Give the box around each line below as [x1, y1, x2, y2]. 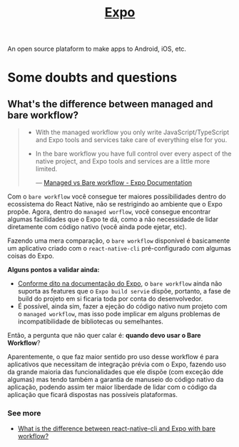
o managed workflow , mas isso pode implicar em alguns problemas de [17, 310, 220, 318]
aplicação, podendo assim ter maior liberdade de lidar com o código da [7, 383, 217, 391]
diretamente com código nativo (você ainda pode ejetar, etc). [7, 223, 187, 231]
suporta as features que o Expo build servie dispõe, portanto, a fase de [17, 287, 231, 296]
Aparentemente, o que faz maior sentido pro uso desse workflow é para [7, 353, 219, 361]
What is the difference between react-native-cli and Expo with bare [17, 424, 216, 433]
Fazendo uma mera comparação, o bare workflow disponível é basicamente [7, 236, 230, 245]
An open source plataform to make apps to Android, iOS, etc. [7, 44, 187, 54]
